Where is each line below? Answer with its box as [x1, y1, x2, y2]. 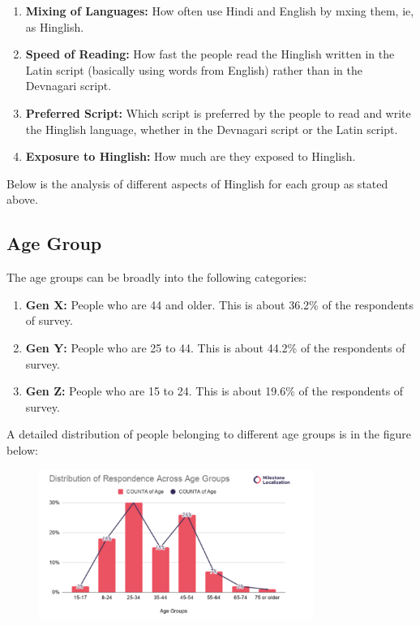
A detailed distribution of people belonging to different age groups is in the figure [6, 425, 411, 443]
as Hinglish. [25, 18, 84, 35]
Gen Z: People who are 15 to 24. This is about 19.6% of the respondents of [25, 382, 404, 399]
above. [6, 191, 38, 208]
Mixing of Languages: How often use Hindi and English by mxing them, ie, [25, 2, 414, 19]
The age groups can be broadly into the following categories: [6, 269, 307, 286]
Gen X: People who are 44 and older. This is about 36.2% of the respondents [25, 296, 414, 313]
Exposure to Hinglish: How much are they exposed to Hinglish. [25, 148, 356, 165]
